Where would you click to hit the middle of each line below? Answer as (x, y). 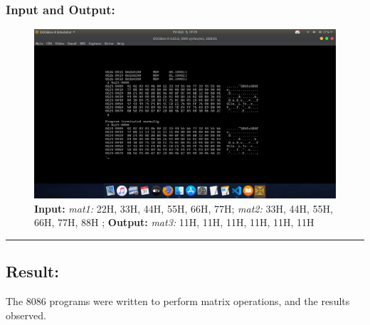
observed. (26, 315)
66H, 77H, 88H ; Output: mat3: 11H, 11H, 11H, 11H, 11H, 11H (174, 222)
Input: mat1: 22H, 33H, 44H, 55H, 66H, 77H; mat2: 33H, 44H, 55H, (184, 208)
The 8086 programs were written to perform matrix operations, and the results (178, 301)
